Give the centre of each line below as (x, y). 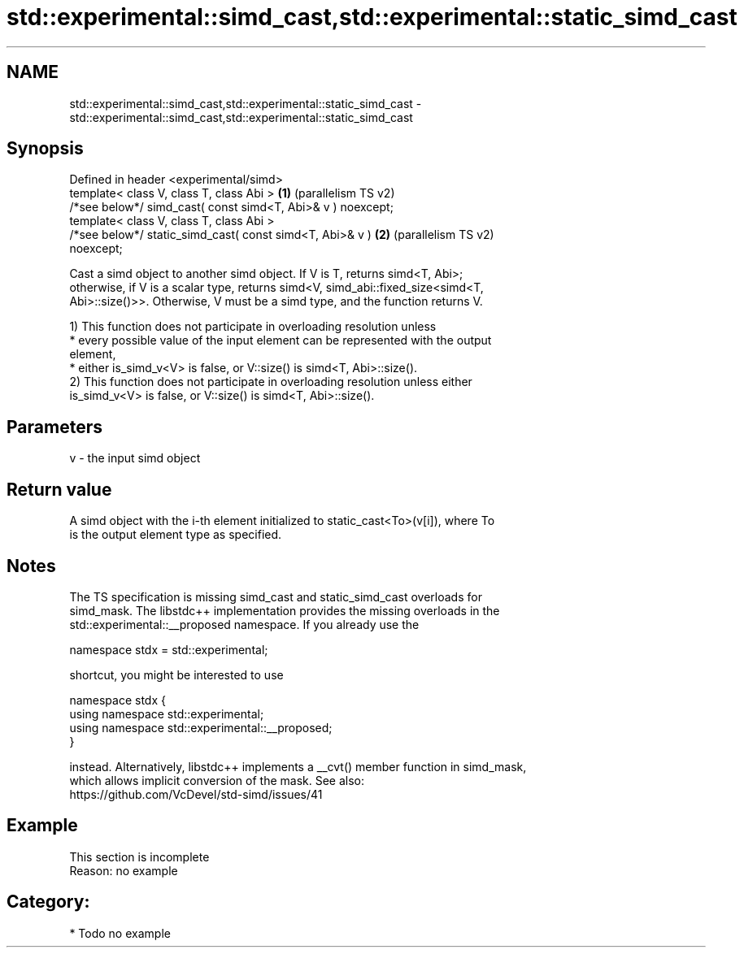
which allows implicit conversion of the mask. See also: (217, 780)
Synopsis (45, 149)
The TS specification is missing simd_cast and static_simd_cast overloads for (276, 596)
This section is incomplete (139, 856)
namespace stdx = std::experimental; (169, 649)
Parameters (54, 427)
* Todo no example (120, 933)
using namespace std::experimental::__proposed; (201, 727)
